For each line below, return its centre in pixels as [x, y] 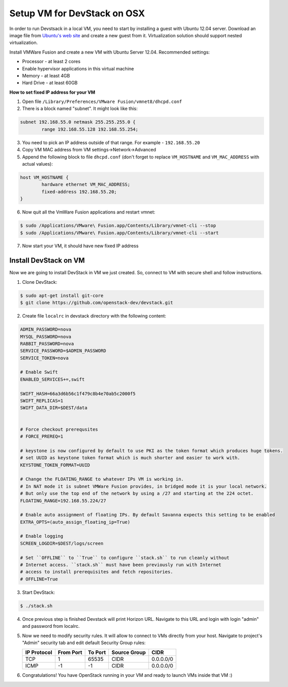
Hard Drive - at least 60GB [50, 83]
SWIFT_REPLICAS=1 [42, 401]
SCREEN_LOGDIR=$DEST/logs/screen [62, 543]
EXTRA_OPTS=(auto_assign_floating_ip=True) [75, 522]
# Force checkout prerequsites [59, 429]
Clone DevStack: [40, 282]
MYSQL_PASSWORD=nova [46, 337]
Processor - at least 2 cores [51, 62]
